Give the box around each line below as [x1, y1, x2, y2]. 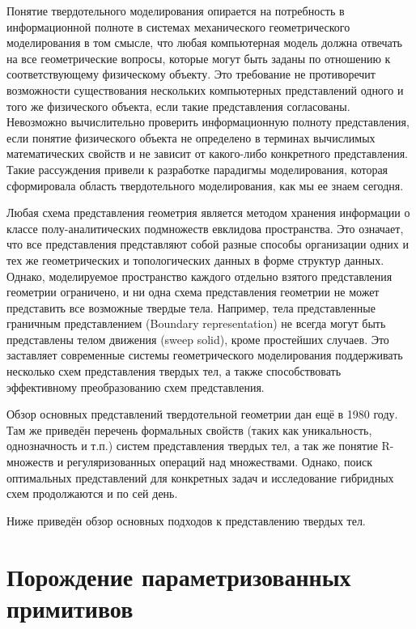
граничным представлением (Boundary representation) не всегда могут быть [6, 315, 386, 332]
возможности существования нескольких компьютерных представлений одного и [6, 81, 404, 98]
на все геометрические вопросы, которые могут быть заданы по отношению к [6, 49, 391, 66]
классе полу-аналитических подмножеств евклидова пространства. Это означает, [6, 219, 404, 236]
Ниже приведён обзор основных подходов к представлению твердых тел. [6, 512, 366, 529]
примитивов [6, 591, 134, 624]
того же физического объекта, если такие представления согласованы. [6, 97, 350, 114]
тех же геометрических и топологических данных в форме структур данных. [6, 251, 384, 268]
